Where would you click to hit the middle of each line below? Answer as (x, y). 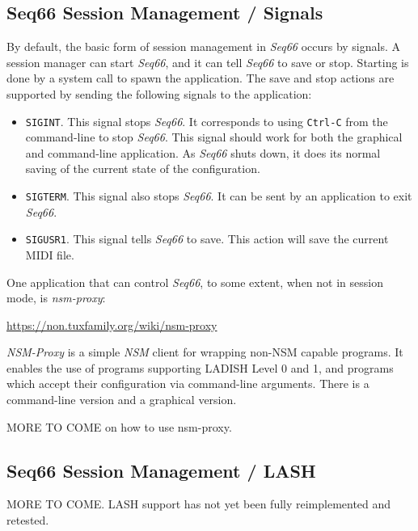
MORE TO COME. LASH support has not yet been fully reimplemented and (199, 504)
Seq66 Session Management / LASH (161, 470)
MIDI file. (50, 254)
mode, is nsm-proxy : (56, 298)
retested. (28, 520)
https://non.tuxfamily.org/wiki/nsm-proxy (112, 324)
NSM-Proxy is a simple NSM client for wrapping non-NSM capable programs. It (205, 352)
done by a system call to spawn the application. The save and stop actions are (201, 78)
